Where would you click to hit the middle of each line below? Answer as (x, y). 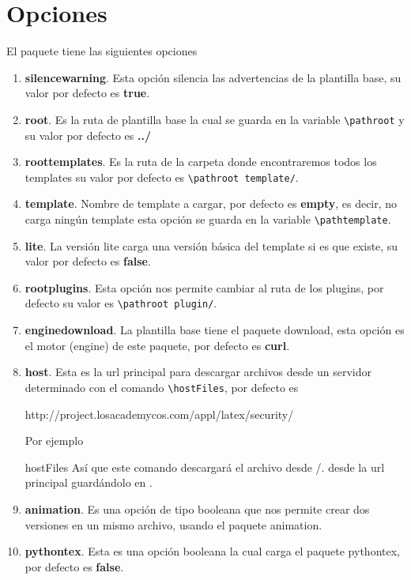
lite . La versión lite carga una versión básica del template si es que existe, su (211, 245)
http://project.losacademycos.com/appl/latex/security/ (159, 414)
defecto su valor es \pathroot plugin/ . (121, 303)
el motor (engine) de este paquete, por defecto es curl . (157, 345)
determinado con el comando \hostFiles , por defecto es (162, 387)
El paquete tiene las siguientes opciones (102, 51)
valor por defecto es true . (87, 93)
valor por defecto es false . (88, 261)
